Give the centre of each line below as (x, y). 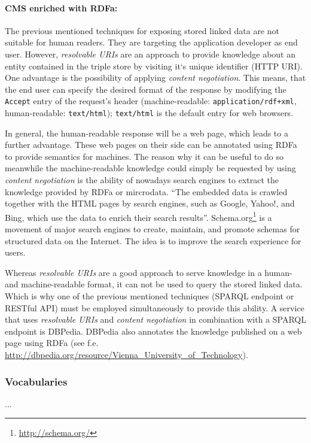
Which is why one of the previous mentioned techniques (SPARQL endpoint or (150, 296)
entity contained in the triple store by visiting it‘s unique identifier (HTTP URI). (154, 66)
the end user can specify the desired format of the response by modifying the (146, 89)
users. (15, 252)
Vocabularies (36, 381)
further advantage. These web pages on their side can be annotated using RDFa (151, 145)
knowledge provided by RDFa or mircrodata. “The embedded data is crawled (146, 191)
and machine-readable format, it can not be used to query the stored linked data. (154, 284)
